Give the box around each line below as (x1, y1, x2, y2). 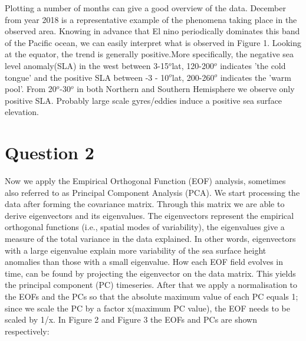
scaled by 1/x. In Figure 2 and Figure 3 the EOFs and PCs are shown (5, 313, 258, 326)
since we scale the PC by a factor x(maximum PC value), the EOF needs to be (5, 301, 290, 314)
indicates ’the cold (220, 59, 286, 71)
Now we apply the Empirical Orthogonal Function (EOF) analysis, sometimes (5, 175, 286, 187)
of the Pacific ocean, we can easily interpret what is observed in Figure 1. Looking (5, 36, 302, 48)
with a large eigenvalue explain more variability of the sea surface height (5, 244, 266, 256)
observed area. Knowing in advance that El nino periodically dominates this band (5, 25, 300, 37)
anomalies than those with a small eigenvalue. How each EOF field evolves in (5, 255, 283, 268)
